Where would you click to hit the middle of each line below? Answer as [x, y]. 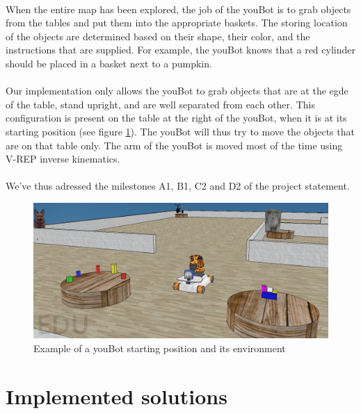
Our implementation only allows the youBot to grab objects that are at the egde [177, 91]
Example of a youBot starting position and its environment [160, 348]
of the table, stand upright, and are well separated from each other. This [160, 104]
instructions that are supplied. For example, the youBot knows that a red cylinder [180, 50]
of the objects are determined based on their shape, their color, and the [158, 36]
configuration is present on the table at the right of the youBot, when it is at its [176, 118]
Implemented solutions [117, 396]
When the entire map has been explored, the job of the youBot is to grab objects [178, 9]
